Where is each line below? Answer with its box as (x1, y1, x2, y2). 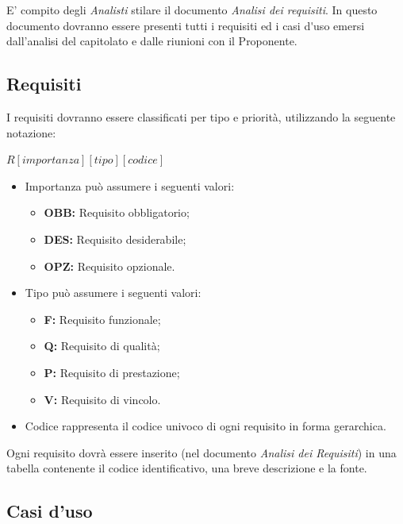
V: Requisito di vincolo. (44, 391, 161, 407)
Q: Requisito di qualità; (44, 337, 160, 354)
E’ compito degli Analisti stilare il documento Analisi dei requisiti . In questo (6, 2, 378, 17)
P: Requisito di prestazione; (44, 364, 180, 380)
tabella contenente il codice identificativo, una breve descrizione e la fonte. (6, 460, 367, 476)
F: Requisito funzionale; (44, 310, 161, 327)
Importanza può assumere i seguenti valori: (25, 177, 235, 194)
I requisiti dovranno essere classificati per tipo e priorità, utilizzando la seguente (6, 108, 396, 125)
